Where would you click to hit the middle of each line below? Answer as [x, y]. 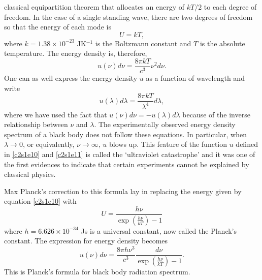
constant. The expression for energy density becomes [86, 241]
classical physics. [30, 174]
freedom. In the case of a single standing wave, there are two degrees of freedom [128, 17]
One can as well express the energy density [71, 78]
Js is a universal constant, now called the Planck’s [159, 230]
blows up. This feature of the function [168, 144]
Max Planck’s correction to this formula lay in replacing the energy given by [123, 191]
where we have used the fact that [56, 114]
